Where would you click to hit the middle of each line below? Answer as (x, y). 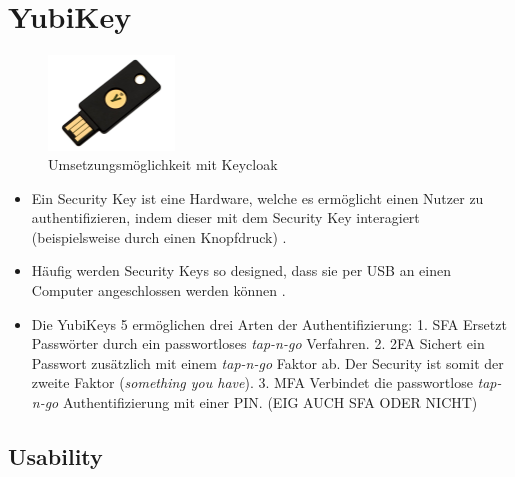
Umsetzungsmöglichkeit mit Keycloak (163, 164)
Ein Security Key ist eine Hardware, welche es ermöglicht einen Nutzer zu (257, 197)
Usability (55, 456)
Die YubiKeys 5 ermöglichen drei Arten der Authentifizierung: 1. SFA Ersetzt (269, 323)
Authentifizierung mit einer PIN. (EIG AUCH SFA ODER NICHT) (270, 402)
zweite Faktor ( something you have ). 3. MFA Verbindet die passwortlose (252, 382)
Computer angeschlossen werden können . (158, 290)
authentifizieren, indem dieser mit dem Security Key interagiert (225, 217)
